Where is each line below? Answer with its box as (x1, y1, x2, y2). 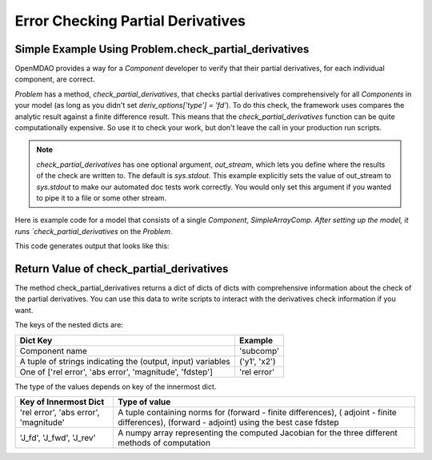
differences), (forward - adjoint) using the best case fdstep (117, 417, 339, 427)
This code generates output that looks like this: (14, 241, 170, 251)
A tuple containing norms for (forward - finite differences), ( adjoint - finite (117, 407, 398, 418)
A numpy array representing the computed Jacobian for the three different (117, 427, 398, 438)
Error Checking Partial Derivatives (14, 12, 246, 30)
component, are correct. (14, 74, 95, 84)
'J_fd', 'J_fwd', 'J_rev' (19, 432, 96, 443)
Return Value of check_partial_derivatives (14, 262, 229, 276)
